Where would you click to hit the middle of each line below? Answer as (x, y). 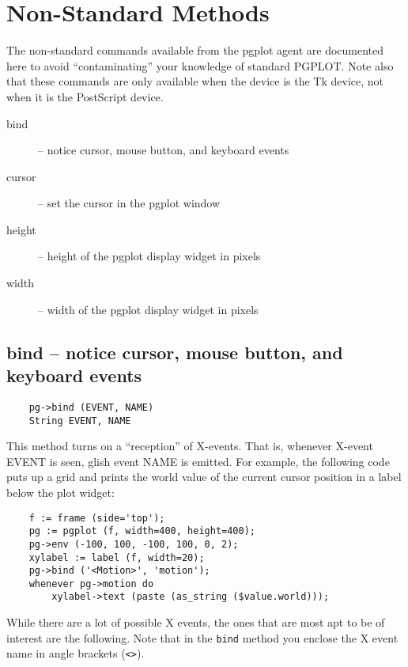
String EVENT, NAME (80, 421)
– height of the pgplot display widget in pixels (149, 256)
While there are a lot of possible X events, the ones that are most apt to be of (196, 622)
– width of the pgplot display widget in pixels (148, 309)
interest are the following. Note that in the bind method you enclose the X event (202, 637)
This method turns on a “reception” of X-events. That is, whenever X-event (190, 446)
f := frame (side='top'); (97, 518)
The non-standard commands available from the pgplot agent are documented (195, 50)
